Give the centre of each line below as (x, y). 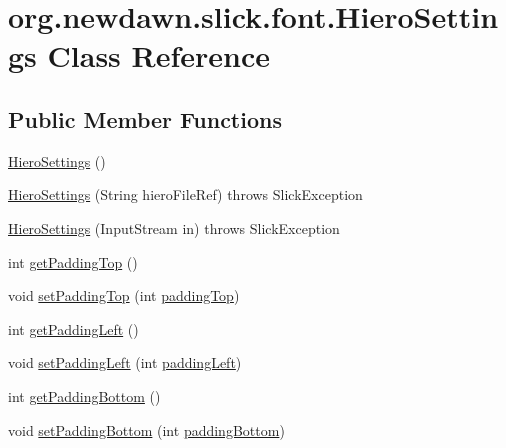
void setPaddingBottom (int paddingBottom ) (146, 429)
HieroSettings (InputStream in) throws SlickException (174, 227)
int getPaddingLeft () (73, 328)
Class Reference (159, 55)
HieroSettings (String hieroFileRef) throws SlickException (185, 194)
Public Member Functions (145, 118)
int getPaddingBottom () (84, 395)
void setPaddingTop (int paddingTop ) (124, 295)
